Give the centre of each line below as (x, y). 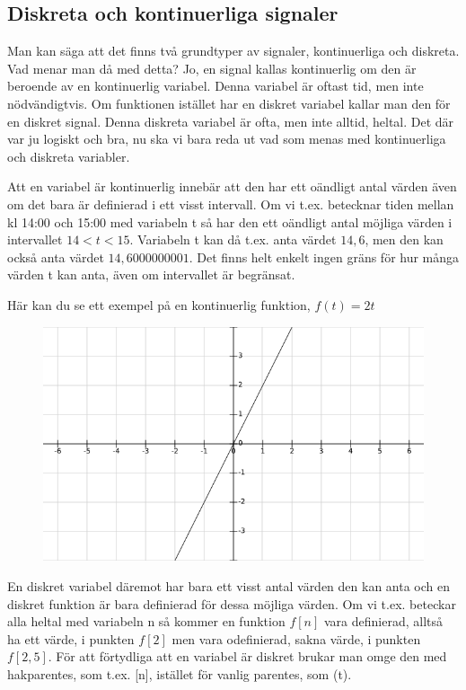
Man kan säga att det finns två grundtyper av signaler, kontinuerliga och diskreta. (233, 51)
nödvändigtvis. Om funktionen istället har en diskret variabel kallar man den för (229, 103)
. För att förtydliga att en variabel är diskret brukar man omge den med (247, 656)
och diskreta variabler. (69, 156)
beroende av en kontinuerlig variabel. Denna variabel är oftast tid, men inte (215, 86)
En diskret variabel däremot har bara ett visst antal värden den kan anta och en (229, 586)
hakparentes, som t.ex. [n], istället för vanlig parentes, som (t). (180, 674)
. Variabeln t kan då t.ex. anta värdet (233, 239)
